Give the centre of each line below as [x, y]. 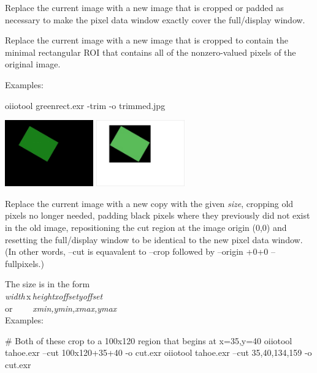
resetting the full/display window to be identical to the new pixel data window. [154, 239]
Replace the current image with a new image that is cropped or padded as [144, 7]
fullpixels [22, 263]
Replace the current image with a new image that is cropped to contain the [147, 40]
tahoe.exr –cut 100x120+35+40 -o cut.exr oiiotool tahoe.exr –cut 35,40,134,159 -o [158, 352]
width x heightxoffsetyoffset [54, 296]
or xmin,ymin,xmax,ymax [61, 308]
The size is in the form [48, 284]
